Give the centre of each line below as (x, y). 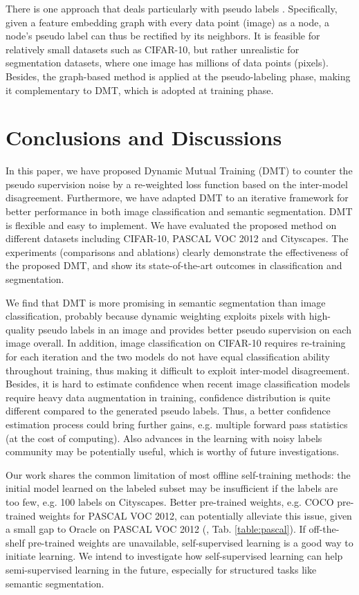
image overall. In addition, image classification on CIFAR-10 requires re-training (176, 343)
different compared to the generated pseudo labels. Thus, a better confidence (168, 411)
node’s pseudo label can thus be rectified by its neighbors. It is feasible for (163, 36)
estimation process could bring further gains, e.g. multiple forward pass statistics (177, 424)
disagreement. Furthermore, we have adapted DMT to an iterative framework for (177, 198)
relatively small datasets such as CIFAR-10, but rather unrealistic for (153, 49)
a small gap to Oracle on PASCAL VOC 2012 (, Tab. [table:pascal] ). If (156, 529)
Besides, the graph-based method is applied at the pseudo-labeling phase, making (178, 76)
